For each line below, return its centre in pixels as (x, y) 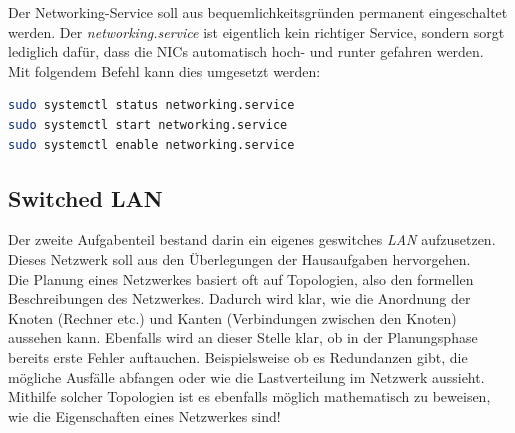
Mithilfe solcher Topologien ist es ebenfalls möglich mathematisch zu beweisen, (249, 396)
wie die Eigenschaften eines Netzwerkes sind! (144, 415)
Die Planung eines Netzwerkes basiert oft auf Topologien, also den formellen (241, 278)
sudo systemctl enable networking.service (151, 144)
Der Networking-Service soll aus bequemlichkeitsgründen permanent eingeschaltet (258, 12)
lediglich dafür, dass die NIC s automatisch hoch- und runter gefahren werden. (246, 51)
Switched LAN (85, 197)
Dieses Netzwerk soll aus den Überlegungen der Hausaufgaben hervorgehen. (239, 258)
